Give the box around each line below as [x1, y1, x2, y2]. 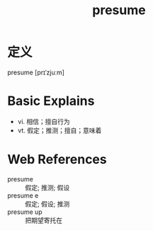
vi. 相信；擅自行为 [17, 117, 71, 125]
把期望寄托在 [25, 215, 62, 225]
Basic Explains [7, 93, 95, 109]
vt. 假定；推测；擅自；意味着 [17, 126, 102, 135]
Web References [7, 152, 108, 168]
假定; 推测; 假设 [25, 183, 70, 191]
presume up [7, 208, 42, 216]
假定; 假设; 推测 [25, 199, 70, 208]
